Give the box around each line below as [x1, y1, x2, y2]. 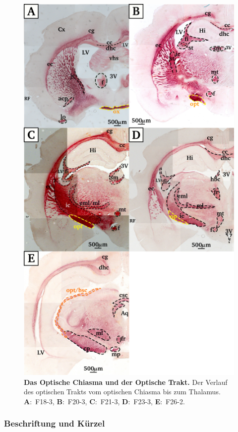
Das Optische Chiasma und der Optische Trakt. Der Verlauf [24, 376, 228, 387]
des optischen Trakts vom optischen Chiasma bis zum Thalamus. [24, 386, 221, 397]
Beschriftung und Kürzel [4, 417, 105, 430]
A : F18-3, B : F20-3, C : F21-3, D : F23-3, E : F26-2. [24, 396, 185, 406]
